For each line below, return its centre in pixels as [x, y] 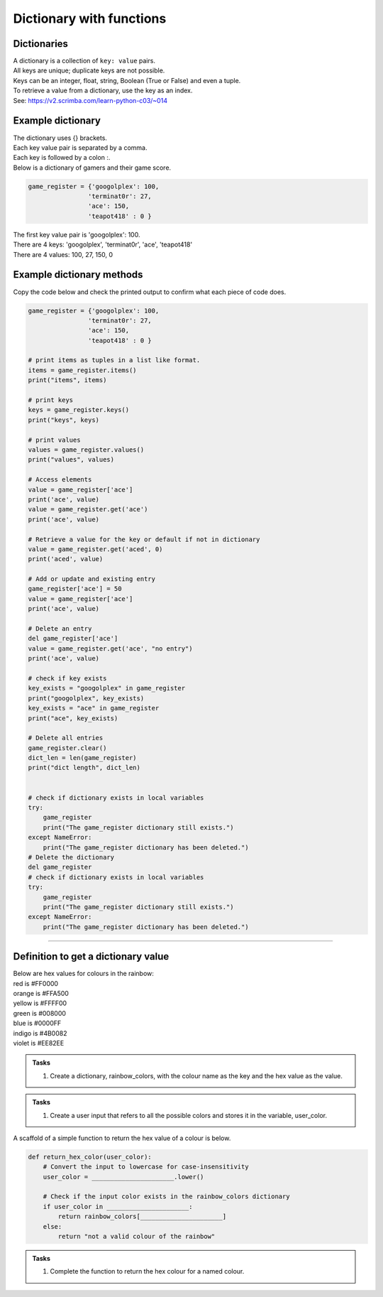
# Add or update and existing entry [92, 579]
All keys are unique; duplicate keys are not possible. [89, 70]
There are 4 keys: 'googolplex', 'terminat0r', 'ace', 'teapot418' [103, 244]
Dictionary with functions [90, 18]
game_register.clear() [67, 748]
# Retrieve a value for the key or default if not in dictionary [144, 539]
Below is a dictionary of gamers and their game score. [92, 168]
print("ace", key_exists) [73, 718]
